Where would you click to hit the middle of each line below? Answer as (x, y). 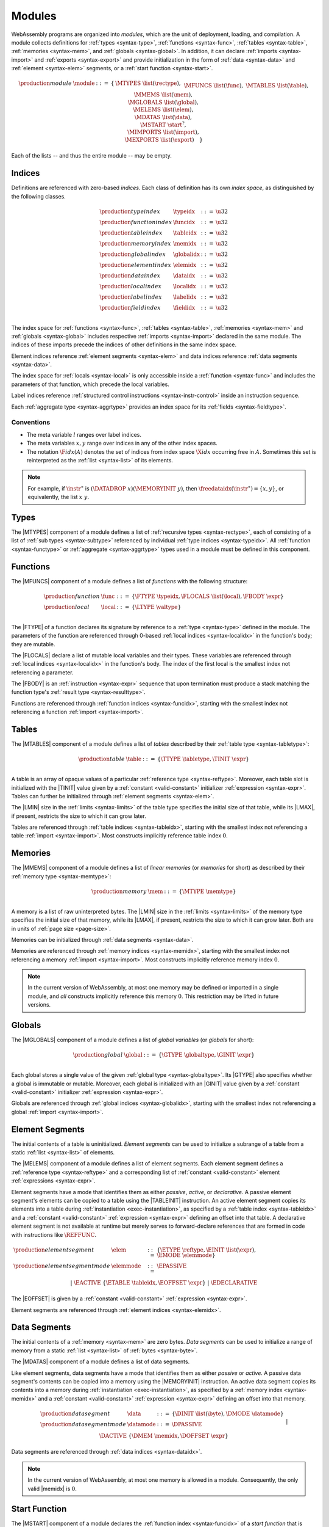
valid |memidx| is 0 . (52, 1489)
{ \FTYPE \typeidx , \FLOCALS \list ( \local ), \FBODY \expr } (208, 596)
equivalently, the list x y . (58, 497)
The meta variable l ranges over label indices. (84, 434)
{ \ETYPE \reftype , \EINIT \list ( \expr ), (206, 1250)
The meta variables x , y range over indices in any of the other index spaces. (122, 443)
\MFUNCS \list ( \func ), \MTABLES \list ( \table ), (246, 86)
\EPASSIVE (172, 1266)
